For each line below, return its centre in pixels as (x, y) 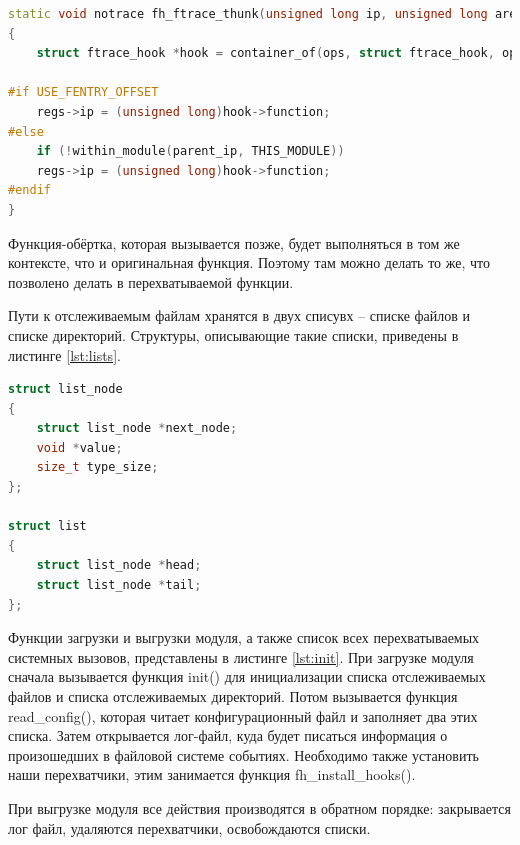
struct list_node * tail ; (119, 585)
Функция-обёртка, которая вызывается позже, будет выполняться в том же (234, 242)
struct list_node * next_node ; (137, 428)
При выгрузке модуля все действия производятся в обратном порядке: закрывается (259, 807)
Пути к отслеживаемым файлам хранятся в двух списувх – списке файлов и (239, 315)
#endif (29, 190)
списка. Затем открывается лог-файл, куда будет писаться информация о (228, 735)
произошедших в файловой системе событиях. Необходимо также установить (243, 754)
